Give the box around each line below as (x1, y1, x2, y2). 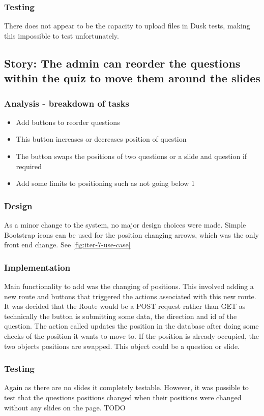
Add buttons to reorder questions (16, 116, 120, 127)
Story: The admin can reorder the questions (4, 55, 241, 71)
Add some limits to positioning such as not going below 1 (16, 178, 195, 188)
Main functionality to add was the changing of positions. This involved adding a (4, 280, 254, 291)
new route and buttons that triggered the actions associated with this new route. (4, 291, 256, 301)
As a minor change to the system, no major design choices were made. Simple (4, 219, 246, 230)
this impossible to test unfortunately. (4, 30, 119, 41)
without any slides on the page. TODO (4, 402, 126, 412)
